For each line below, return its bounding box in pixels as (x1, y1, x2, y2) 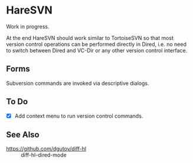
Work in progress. (6, 23, 50, 30)
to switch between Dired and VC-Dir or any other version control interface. (6, 46, 188, 54)
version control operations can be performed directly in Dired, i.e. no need (6, 41, 187, 48)
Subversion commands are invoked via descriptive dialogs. (6, 79, 149, 87)
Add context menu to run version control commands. (14, 112, 143, 119)
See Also (6, 130, 40, 140)
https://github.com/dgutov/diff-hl (6, 145, 87, 152)
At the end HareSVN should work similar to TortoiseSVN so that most (6, 34, 174, 41)
